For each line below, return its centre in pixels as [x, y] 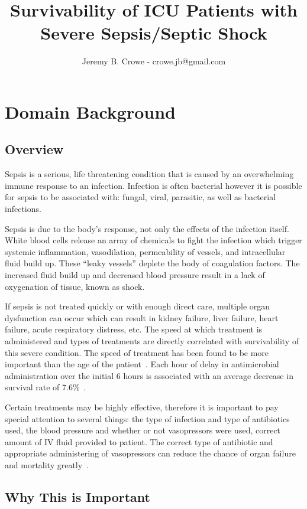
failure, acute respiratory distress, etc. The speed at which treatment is [134, 329]
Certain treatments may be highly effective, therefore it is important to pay [142, 407]
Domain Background [90, 111]
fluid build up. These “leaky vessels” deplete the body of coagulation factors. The [152, 263]
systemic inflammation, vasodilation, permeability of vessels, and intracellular [145, 251]
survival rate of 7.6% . [46, 387]
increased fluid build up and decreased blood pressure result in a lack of [135, 275]
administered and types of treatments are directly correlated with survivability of [152, 341]
